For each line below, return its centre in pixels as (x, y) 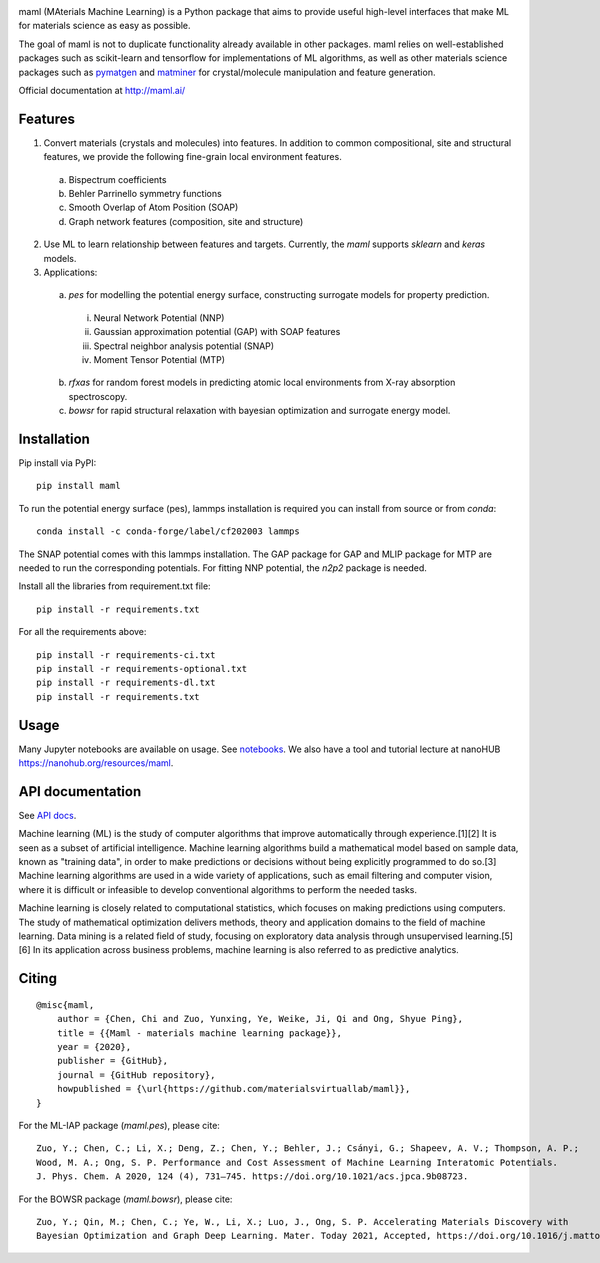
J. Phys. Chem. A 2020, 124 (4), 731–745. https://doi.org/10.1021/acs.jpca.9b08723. (252, 1176)
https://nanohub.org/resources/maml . (96, 763)
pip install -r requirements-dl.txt (126, 683)
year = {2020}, (94, 1046)
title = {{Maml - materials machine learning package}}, (199, 1033)
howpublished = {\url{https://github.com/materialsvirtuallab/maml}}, (233, 1089)
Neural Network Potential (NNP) (159, 317)
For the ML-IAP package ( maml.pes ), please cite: (119, 1125)
